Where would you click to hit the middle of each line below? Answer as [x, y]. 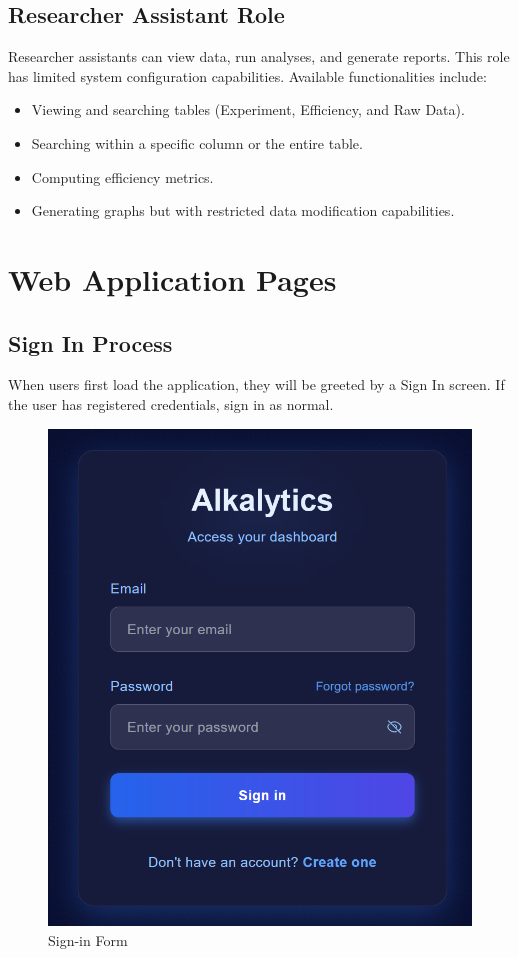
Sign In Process [90, 342]
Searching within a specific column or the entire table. [197, 142]
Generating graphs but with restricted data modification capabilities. [243, 210]
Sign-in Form [88, 939]
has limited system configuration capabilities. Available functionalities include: [247, 75]
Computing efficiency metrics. [122, 176]
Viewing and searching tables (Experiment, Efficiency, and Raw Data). [248, 109]
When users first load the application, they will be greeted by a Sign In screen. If [256, 384]
